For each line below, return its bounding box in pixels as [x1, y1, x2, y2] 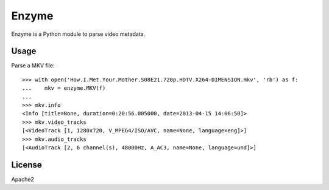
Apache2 [11, 175, 35, 183]
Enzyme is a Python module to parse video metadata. [11, 30, 146, 38]
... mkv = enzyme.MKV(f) [22, 85, 106, 92]
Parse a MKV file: [11, 62, 55, 69]
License [11, 160, 42, 170]
